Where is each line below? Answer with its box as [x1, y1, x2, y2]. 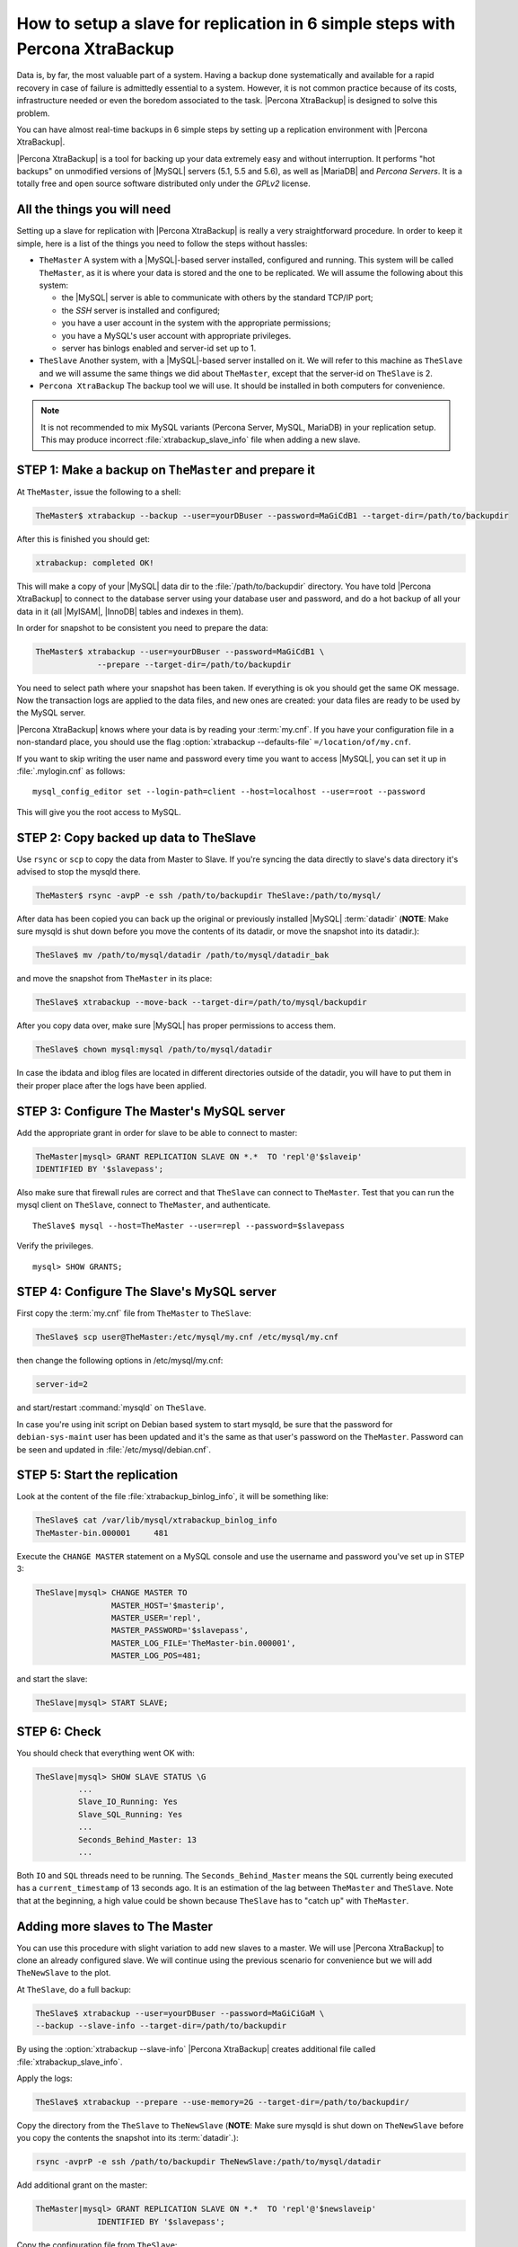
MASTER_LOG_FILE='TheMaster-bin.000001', [110, 1638, 296, 1648]
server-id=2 [35, 1380, 89, 1390]
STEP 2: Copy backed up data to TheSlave [16, 830, 257, 845]
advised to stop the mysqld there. [16, 866, 141, 877]
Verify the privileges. [16, 1240, 94, 1251]
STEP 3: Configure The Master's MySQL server [16, 1104, 286, 1119]
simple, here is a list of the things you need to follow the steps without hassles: [16, 238, 309, 249]
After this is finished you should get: [16, 534, 150, 545]
